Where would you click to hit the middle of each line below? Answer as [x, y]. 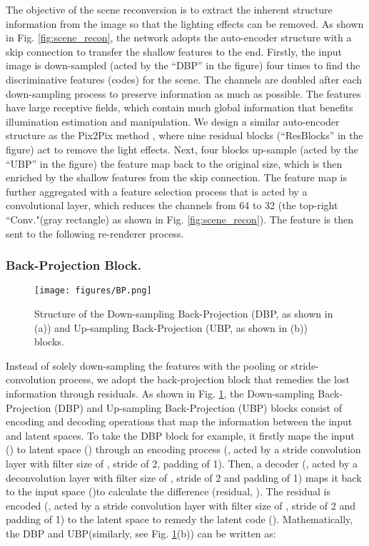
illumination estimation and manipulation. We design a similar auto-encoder [173, 121]
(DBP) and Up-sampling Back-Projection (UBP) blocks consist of [198, 407]
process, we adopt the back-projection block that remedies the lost [204, 379]
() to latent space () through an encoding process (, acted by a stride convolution [183, 449]
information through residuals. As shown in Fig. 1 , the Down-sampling [160, 393]
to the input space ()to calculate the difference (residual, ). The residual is [168, 491]
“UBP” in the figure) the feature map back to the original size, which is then [174, 163]
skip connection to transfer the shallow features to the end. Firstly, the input [174, 51]
